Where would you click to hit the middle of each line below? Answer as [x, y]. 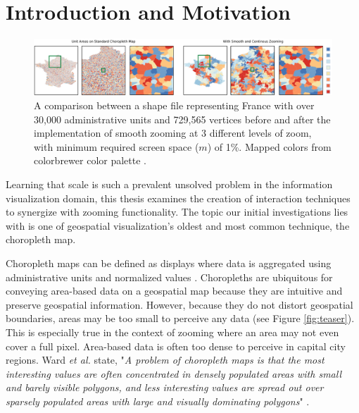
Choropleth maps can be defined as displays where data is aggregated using [169, 263]
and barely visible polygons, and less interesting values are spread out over [165, 387]
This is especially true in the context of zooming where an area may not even [172, 332]
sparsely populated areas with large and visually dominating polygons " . [158, 401]
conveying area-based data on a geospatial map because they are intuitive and [174, 291]
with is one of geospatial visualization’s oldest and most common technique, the [178, 225]
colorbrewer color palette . [90, 160]
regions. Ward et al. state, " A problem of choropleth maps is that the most [165, 360]
